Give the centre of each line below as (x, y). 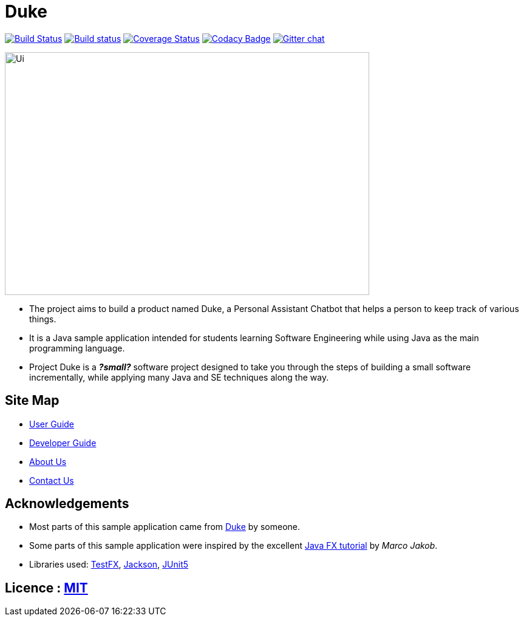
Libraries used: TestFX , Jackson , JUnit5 (109, 565)
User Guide (52, 424)
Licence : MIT (46, 588)
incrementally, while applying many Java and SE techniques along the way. (179, 377)
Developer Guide (63, 443)
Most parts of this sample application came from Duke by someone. (165, 527)
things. (43, 319)
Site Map (32, 401)
